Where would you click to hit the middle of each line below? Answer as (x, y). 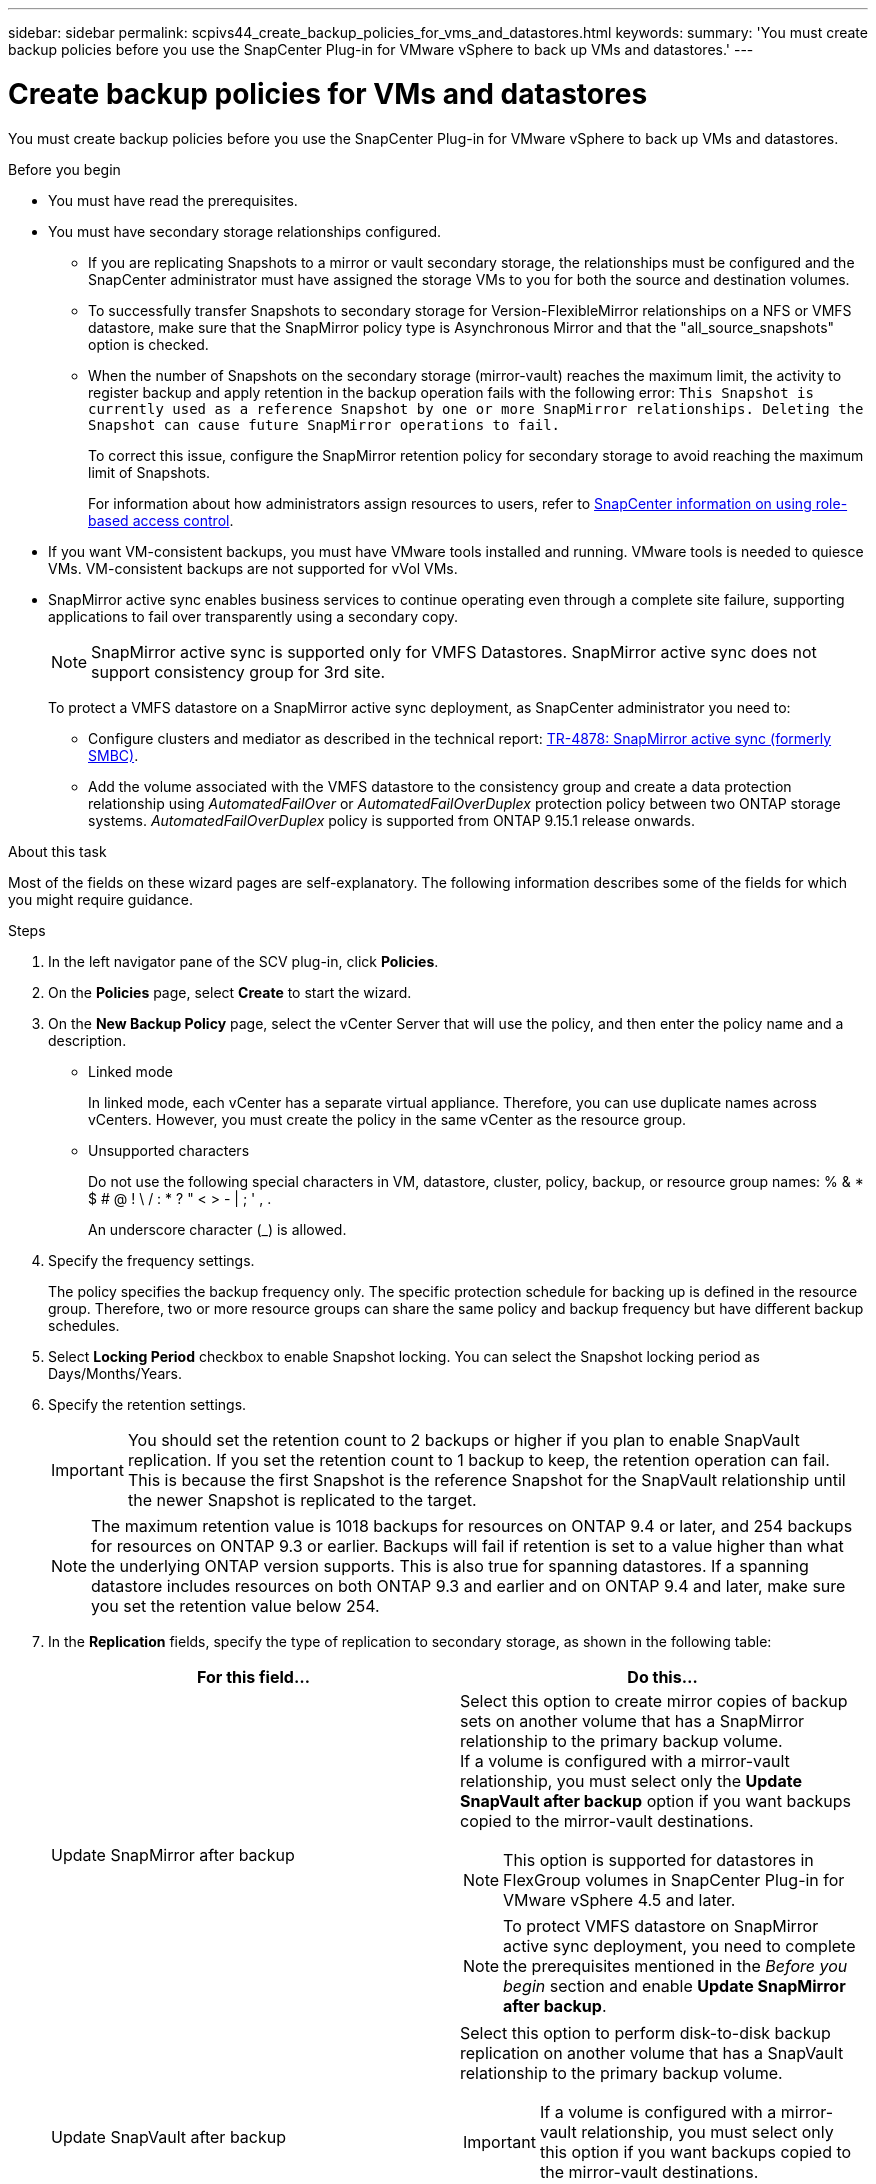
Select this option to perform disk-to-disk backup (645, 2032)
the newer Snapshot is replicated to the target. (302, 1499)
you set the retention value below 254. (235, 1605)
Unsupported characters (169, 1150)
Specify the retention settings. (147, 1404)
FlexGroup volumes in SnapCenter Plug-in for (674, 1879)
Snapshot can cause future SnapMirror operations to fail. (324, 424)
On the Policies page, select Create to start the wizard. (230, 992)
